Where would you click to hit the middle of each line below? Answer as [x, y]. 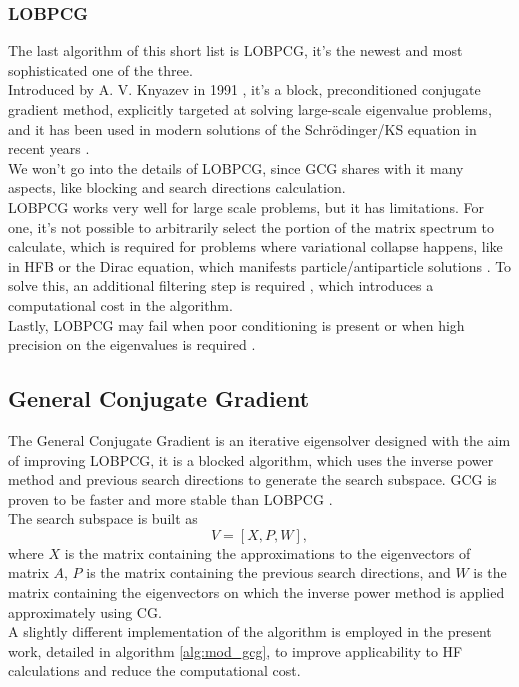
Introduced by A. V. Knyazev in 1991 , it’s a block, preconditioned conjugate [244, 89]
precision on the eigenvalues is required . [132, 344]
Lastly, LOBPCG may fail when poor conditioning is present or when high [236, 324]
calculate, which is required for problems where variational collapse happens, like [255, 246]
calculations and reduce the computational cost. [154, 670]
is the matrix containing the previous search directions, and [268, 572]
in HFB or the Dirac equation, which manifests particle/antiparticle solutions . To [260, 265]
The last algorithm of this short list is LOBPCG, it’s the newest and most [235, 50]
